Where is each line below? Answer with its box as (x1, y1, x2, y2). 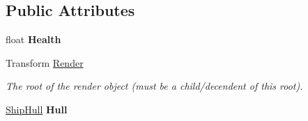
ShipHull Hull (6, 102, 68, 116)
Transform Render (6, 55, 84, 70)
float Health (6, 32, 61, 47)
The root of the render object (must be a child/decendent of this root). (6, 79, 303, 93)
